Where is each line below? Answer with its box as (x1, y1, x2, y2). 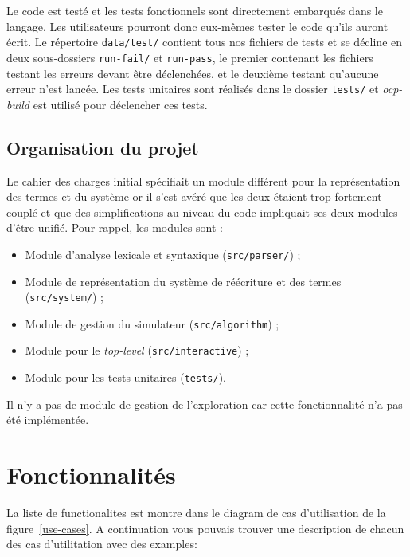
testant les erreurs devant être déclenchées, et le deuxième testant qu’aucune (6, 65, 379, 81)
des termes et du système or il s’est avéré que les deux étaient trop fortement (6, 188, 382, 205)
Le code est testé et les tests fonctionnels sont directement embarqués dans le (6, 2, 383, 18)
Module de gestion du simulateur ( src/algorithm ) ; (25, 315, 279, 331)
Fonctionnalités (6, 458, 176, 491)
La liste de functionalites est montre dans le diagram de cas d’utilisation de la (6, 504, 386, 521)
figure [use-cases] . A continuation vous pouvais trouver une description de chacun (6, 520, 404, 536)
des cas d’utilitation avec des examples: (6, 535, 197, 552)
